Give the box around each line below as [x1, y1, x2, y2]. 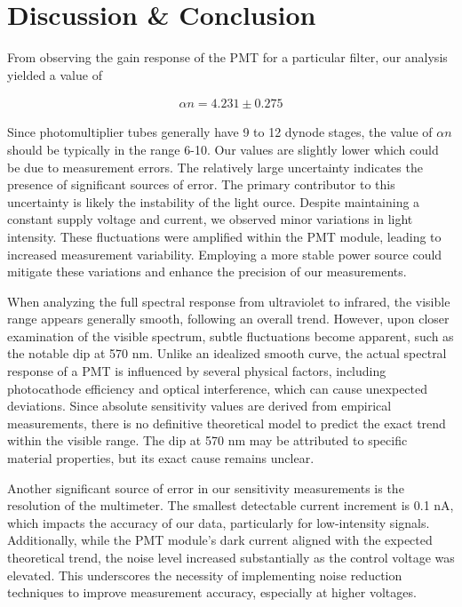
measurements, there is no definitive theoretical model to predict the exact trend [7, 413, 446, 432]
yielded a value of [7, 65, 102, 84]
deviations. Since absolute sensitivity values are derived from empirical [7, 396, 392, 415]
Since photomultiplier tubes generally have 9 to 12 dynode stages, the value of [7, 123, 433, 141]
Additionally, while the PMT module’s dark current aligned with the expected [7, 531, 433, 549]
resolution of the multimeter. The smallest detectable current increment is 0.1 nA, [7, 496, 454, 515]
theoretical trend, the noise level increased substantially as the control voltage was [7, 548, 455, 566]
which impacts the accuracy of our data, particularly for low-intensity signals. [7, 513, 430, 531]
